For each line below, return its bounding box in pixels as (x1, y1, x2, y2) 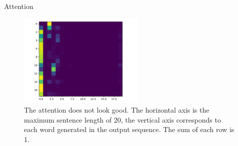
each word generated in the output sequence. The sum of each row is (24, 124, 234, 135)
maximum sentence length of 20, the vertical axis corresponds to (24, 114, 221, 125)
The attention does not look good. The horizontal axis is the (24, 105, 209, 115)
